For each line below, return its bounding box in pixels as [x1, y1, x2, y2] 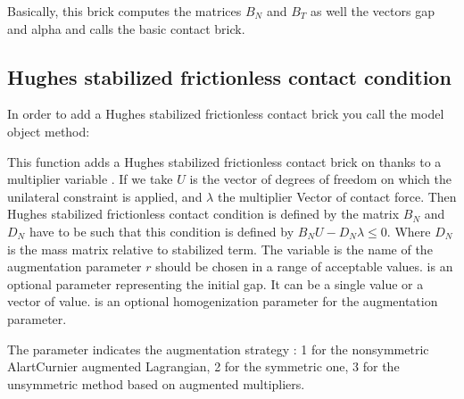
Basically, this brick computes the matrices [7, 2, 242, 20]
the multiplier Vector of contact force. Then [217, 187, 457, 205]
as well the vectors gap [310, 2, 435, 20]
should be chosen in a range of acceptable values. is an [155, 257, 453, 276]
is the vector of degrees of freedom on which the [189, 170, 452, 188]
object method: [7, 121, 90, 140]
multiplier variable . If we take [7, 170, 173, 188]
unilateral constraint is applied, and [7, 187, 203, 205]
